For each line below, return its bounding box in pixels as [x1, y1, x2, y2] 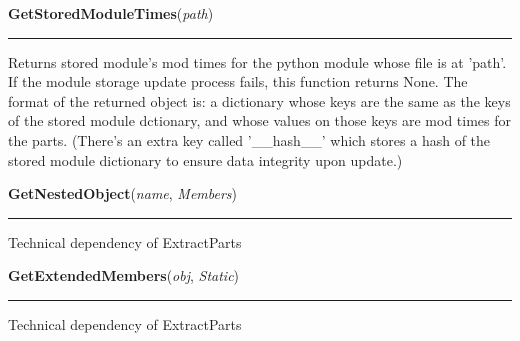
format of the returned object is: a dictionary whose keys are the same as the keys [8, 90, 511, 111]
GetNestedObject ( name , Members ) [8, 183, 238, 204]
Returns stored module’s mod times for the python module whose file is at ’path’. [8, 51, 507, 72]
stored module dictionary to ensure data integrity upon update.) [8, 149, 403, 170]
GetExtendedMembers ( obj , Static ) [8, 265, 240, 286]
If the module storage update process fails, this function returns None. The [8, 71, 468, 92]
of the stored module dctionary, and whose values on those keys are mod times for [8, 110, 512, 131]
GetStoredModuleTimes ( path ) [8, 3, 214, 23]
